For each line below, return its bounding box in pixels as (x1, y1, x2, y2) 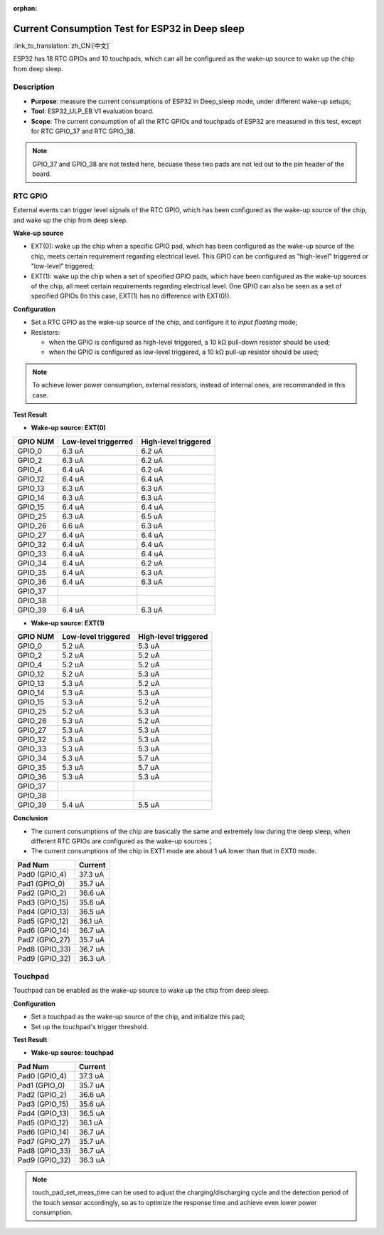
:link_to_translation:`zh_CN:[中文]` (13, 41, 112, 50)
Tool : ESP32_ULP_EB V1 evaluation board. (31, 107, 154, 115)
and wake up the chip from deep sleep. (13, 216, 128, 224)
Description (13, 82, 55, 92)
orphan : (13, 4, 38, 12)
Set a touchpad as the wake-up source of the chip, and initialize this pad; (31, 1012, 245, 1021)
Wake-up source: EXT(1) (31, 618, 105, 627)
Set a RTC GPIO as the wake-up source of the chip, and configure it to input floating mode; (31, 318, 298, 327)
